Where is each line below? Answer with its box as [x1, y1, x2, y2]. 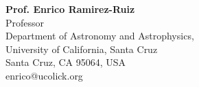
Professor [5, 15, 45, 29]
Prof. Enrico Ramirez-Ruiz [5, 2, 135, 16]
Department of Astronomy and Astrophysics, [5, 29, 194, 43]
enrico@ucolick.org [5, 68, 83, 82]
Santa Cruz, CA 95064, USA [5, 55, 126, 69]
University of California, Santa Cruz [5, 41, 158, 56]
